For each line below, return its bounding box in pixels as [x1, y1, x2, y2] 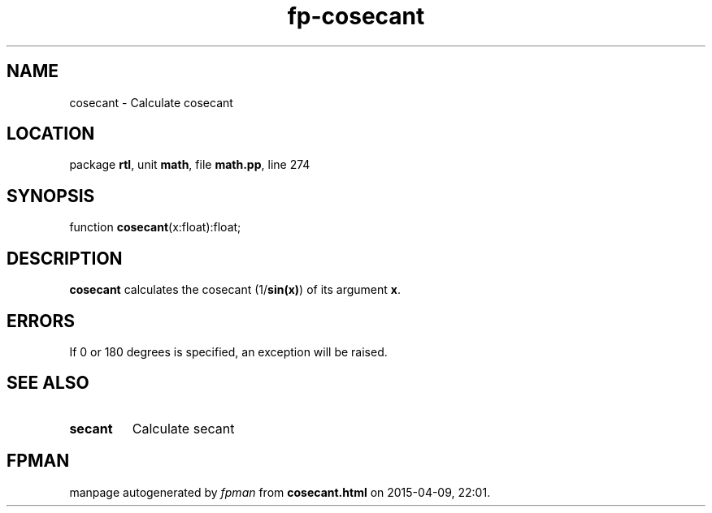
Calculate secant [132, 420, 235, 437]
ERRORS [7, 310, 76, 331]
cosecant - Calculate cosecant [69, 95, 233, 110]
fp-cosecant [287, 2, 425, 30]
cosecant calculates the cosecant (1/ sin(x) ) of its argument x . [69, 282, 401, 297]
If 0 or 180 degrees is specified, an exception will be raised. [69, 344, 388, 359]
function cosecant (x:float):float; [69, 220, 241, 235]
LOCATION [7, 123, 95, 144]
